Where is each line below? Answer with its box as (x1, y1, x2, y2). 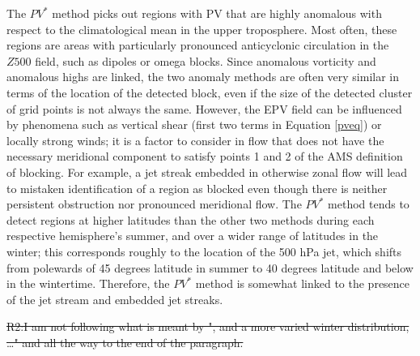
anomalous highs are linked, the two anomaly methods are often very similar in (6, 68, 400, 85)
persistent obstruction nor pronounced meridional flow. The (6, 195, 302, 212)
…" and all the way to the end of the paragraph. (6, 333, 244, 350)
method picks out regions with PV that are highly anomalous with (52, 5, 382, 21)
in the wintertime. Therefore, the (6, 275, 170, 292)
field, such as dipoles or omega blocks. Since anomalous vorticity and (35, 52, 376, 69)
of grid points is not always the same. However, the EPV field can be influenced (6, 100, 402, 117)
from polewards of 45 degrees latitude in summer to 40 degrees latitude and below (6, 259, 414, 276)
